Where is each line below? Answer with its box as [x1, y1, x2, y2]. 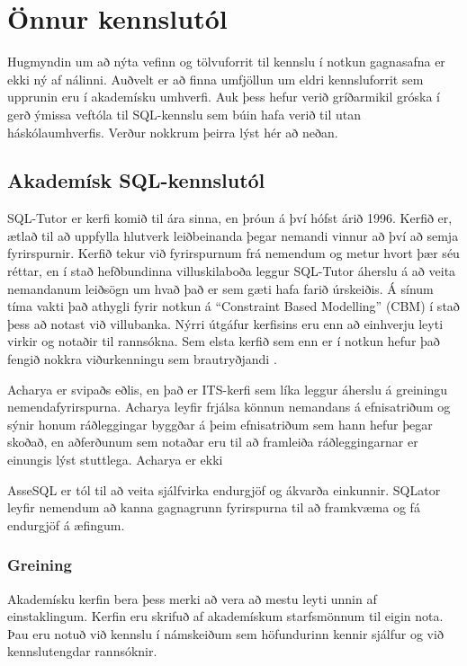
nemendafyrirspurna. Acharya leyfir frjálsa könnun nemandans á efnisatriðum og [7, 397, 451, 416]
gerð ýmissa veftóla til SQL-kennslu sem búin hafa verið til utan [7, 104, 361, 123]
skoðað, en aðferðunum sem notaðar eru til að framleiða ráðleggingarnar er [7, 432, 418, 451]
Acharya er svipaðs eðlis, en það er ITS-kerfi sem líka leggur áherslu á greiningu [7, 379, 448, 398]
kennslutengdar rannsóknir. [7, 642, 157, 661]
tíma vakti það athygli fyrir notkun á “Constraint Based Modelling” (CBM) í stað [7, 297, 460, 315]
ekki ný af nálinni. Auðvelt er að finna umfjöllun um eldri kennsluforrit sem [7, 69, 424, 88]
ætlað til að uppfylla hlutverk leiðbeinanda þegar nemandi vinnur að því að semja [7, 226, 459, 244]
